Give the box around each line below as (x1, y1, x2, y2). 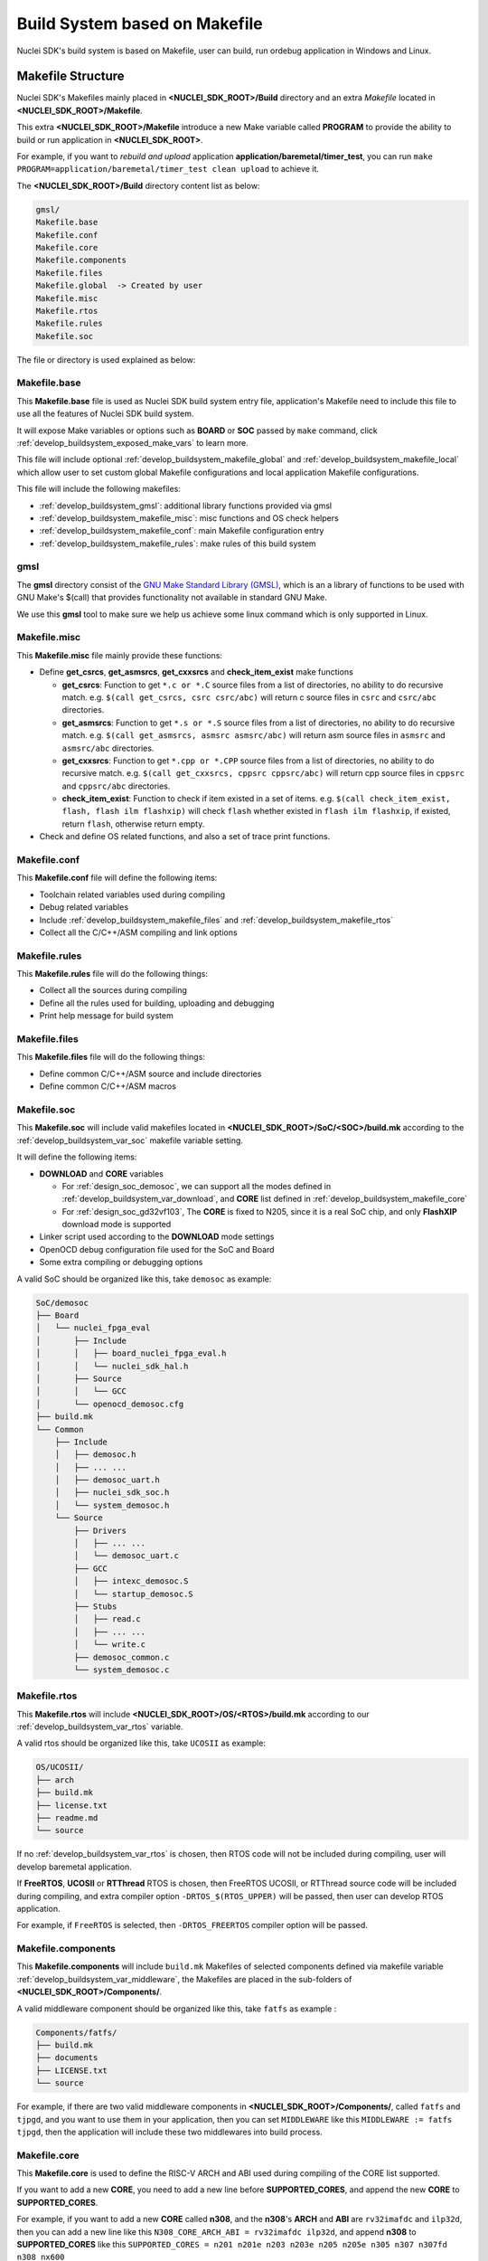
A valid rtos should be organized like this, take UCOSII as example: (16, 1737, 267, 1749)
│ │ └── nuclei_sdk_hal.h (35, 1361, 189, 1371)
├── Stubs (73, 1601, 117, 1612)
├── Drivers (73, 1525, 127, 1536)
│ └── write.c (73, 1640, 146, 1650)
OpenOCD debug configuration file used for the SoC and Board (39, 1244, 275, 1254)
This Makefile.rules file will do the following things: (16, 969, 208, 979)
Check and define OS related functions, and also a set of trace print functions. (39, 831, 331, 842)
